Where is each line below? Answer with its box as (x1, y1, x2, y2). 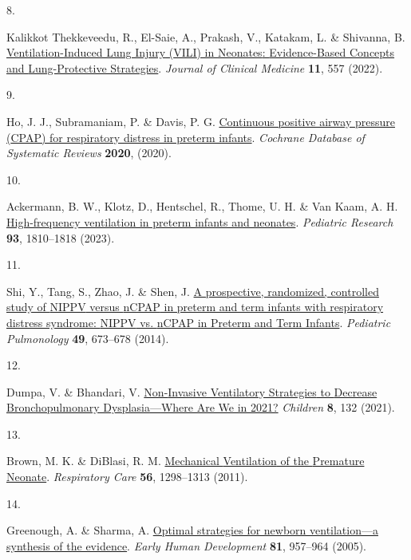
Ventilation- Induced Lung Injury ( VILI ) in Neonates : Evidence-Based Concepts (6, 44, 395, 61)
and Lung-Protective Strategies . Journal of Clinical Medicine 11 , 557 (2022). (6, 59, 383, 76)
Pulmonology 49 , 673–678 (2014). (6, 329, 169, 346)
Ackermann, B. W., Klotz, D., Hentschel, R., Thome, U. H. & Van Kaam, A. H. (6, 198, 398, 215)
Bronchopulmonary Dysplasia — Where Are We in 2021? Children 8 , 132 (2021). (6, 399, 395, 416)
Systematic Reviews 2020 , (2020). (6, 144, 172, 161)
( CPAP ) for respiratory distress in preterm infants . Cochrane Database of (6, 128, 365, 145)
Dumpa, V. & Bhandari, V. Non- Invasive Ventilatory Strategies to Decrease (6, 383, 377, 400)
